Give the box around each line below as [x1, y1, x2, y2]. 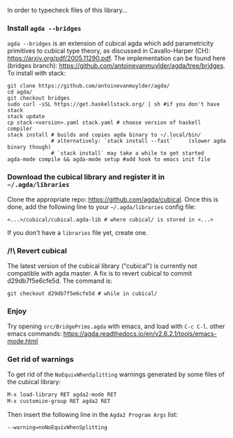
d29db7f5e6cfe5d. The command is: [7, 276, 113, 285]
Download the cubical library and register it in [7, 172, 165, 182]
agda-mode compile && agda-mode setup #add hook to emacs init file [7, 156, 211, 163]
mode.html [7, 337, 38, 346]
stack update [7, 113, 45, 120]
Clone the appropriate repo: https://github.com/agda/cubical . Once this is [7, 195, 218, 204]
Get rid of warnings [7, 355, 75, 365]
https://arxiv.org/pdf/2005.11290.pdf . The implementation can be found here [7, 54, 226, 62]
